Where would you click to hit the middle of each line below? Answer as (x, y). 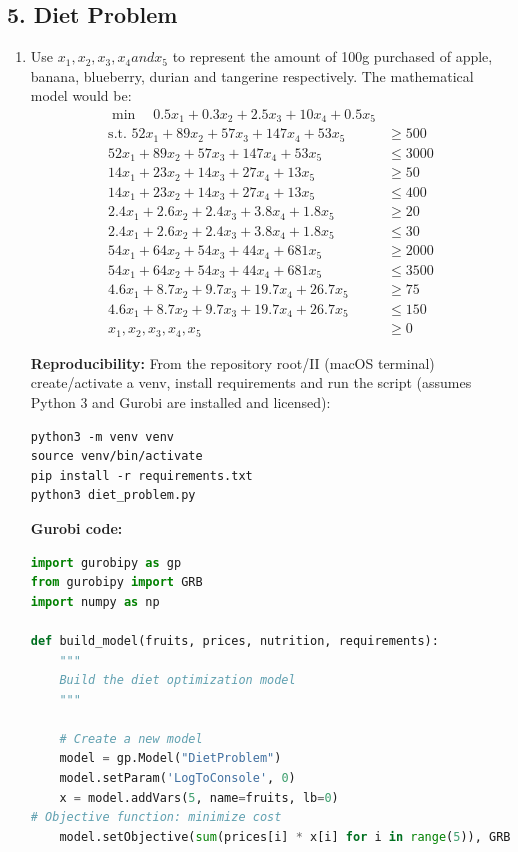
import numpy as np (95, 601)
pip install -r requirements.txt (141, 475)
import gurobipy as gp (106, 562)
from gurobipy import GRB (116, 582)
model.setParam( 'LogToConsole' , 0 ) (177, 778)
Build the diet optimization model (177, 680)
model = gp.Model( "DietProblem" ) (170, 758)
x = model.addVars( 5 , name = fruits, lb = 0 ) (199, 797)
